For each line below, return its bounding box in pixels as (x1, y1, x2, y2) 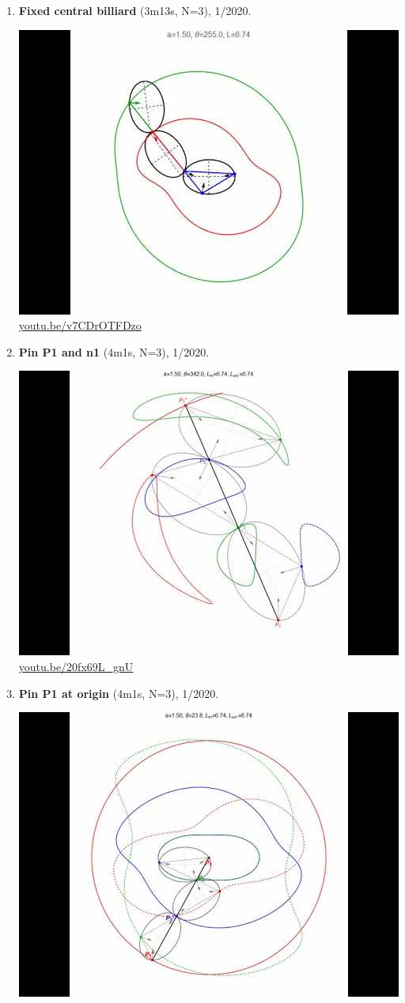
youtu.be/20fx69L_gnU (18, 658, 134, 674)
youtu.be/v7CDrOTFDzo (18, 317, 142, 334)
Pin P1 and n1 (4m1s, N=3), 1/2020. (18, 343, 210, 360)
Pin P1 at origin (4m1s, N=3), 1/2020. (18, 684, 219, 701)
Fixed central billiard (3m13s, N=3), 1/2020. (18, 2, 252, 18)
